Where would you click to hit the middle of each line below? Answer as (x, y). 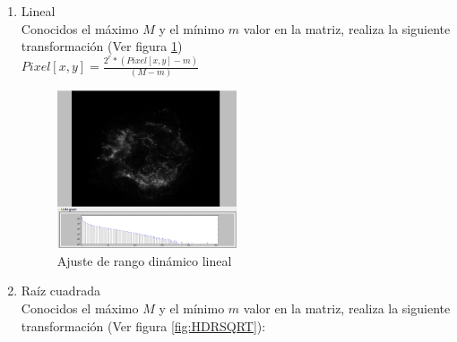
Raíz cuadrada (60, 291)
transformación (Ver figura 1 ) (102, 46)
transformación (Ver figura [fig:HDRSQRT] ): (143, 325)
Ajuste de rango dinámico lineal (144, 260)
